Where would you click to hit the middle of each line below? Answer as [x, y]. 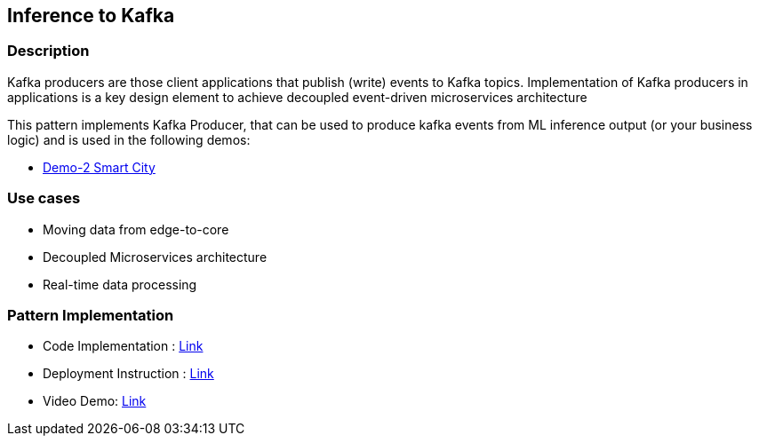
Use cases [44, 198]
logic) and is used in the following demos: [129, 139]
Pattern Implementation [91, 315]
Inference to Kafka [91, 16]
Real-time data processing [120, 284]
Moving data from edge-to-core [136, 229]
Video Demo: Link [95, 401]
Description [48, 51]
